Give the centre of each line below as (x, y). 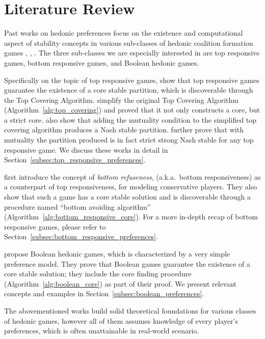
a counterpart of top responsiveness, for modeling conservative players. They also (131, 187)
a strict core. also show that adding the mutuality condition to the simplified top (130, 119)
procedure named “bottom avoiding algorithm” (77, 206)
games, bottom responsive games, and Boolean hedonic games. (102, 62)
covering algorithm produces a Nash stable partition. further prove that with (124, 130)
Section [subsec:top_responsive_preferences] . (75, 160)
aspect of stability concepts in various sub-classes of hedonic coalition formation (129, 43)
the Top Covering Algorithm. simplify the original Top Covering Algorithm (121, 100)
